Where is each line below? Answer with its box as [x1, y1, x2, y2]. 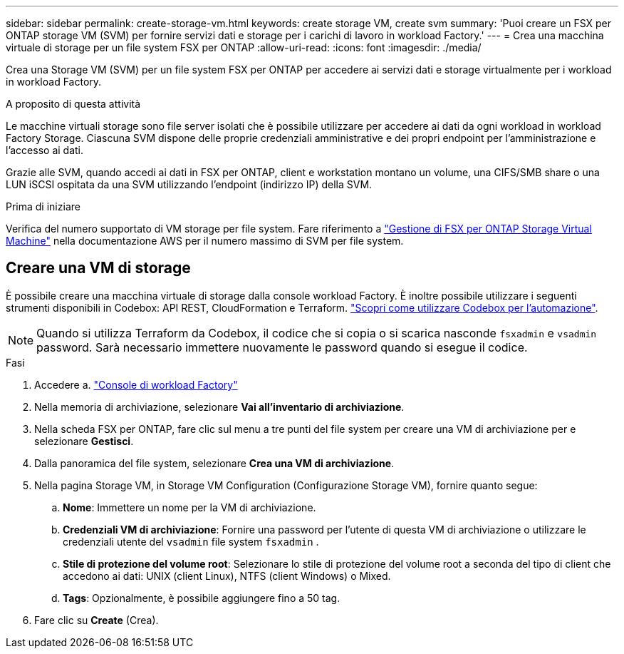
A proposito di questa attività [6, 98, 141, 110]
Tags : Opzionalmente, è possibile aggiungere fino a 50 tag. [63, 591, 340, 604]
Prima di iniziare [6, 200, 80, 213]
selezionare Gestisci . [34, 434, 134, 447]
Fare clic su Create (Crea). [34, 613, 159, 626]
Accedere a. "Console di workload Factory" [34, 378, 238, 391]
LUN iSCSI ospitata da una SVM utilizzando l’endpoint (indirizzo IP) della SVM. [6, 178, 373, 190]
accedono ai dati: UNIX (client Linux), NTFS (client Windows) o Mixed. [63, 569, 391, 582]
